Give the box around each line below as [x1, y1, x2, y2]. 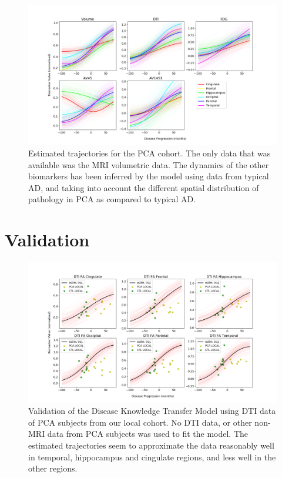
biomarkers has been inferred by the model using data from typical [28, 170, 269, 182]
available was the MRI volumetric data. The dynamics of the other [28, 158, 269, 171]
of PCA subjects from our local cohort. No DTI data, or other [28, 416, 252, 428]
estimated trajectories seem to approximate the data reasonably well [28, 439, 274, 452]
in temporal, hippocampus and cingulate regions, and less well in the [28, 450, 276, 463]
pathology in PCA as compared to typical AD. [28, 193, 196, 205]
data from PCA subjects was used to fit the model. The [47, 427, 249, 440]
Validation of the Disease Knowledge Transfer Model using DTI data [28, 405, 276, 417]
